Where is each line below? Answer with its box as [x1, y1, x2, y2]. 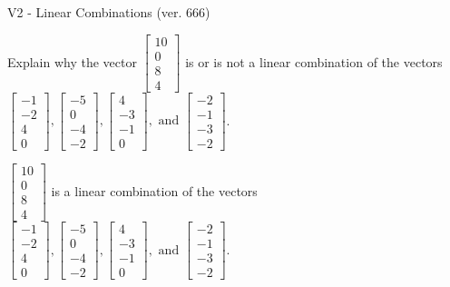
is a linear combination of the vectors [51, 181, 258, 200]
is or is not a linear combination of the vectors [185, 52, 443, 71]
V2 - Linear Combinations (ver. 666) [7, 3, 210, 21]
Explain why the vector [7, 52, 137, 71]
